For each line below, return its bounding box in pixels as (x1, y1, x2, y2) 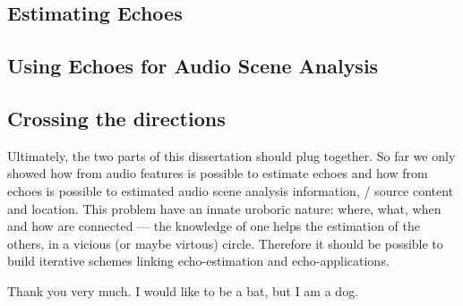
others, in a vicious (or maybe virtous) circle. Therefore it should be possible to (7, 234, 443, 252)
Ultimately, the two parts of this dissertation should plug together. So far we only (7, 146, 456, 165)
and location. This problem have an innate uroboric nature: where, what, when (7, 199, 442, 217)
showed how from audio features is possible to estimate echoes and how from (7, 164, 428, 183)
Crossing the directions (7, 104, 226, 132)
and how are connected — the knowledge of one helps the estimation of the (7, 217, 420, 235)
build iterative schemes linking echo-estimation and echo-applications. (7, 251, 390, 270)
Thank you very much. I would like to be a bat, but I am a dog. (7, 281, 359, 300)
